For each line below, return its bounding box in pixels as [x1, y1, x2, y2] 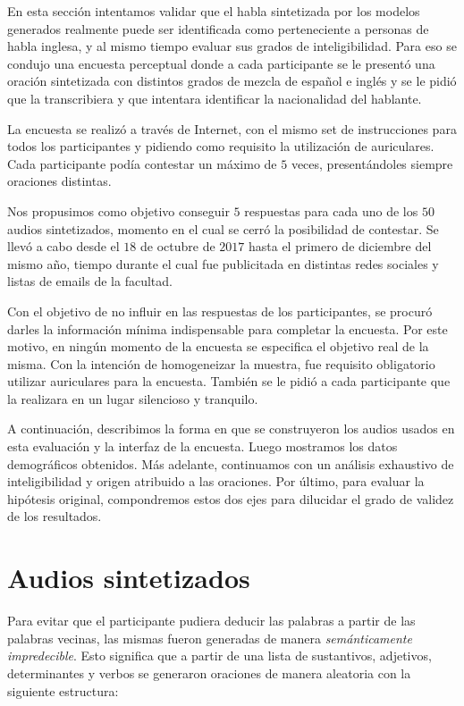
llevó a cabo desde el [7, 237, 120, 256]
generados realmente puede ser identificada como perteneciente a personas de [7, 19, 429, 38]
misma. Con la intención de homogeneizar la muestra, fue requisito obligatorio [7, 354, 435, 373]
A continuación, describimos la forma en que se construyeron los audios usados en [7, 419, 455, 438]
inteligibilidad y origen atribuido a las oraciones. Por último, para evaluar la [7, 472, 425, 491]
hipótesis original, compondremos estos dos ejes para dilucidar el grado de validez [7, 489, 454, 508]
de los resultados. [7, 507, 102, 525]
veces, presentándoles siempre [291, 154, 453, 172]
